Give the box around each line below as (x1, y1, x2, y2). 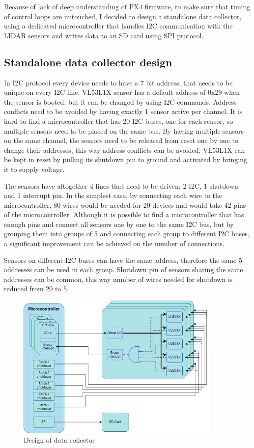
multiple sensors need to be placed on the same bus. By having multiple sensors (4, 125, 244, 136)
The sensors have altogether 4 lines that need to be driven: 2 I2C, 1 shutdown (4, 180, 238, 191)
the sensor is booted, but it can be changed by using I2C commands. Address (4, 96, 237, 107)
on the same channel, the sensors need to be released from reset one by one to (4, 135, 238, 145)
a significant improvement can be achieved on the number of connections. (4, 238, 225, 249)
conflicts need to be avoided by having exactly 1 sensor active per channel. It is (4, 106, 243, 116)
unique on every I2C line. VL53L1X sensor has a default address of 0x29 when (4, 87, 240, 97)
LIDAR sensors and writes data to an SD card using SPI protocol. (4, 30, 204, 40)
